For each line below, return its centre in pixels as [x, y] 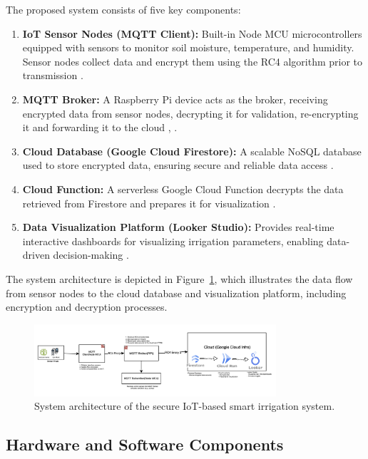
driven [36, 255]
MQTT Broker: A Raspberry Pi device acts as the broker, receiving [175, 99]
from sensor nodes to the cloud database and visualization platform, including [176, 293]
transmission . [53, 75]
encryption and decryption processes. [87, 307]
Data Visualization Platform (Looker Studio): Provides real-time [178, 227]
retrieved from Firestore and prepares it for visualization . [149, 203]
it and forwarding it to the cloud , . [100, 127]
